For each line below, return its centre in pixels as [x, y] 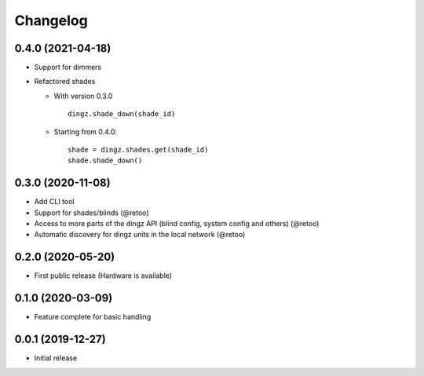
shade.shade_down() [105, 161]
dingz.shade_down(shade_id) [122, 114]
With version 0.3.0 [83, 96]
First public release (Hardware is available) [103, 276]
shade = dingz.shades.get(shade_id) [138, 150]
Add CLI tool [54, 202]
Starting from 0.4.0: [86, 131]
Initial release [56, 358]
